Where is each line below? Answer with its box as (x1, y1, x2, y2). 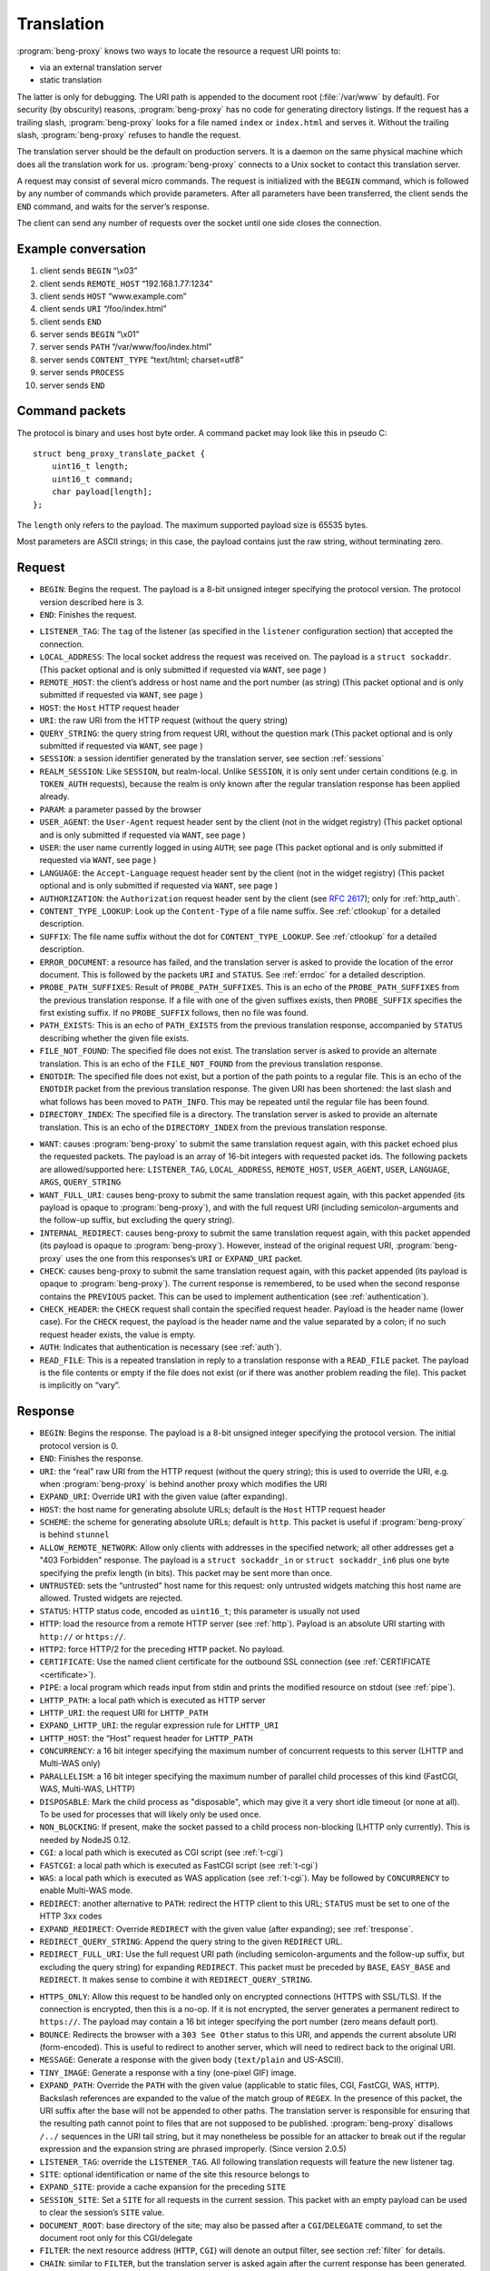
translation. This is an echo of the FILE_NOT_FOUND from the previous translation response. (39, 1058, 383, 1069)
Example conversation (16, 242, 147, 257)
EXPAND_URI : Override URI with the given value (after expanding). (39, 1491, 288, 1502)
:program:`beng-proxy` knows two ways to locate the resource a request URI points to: (16, 45, 341, 56)
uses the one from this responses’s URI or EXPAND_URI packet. (64, 1253, 303, 1264)
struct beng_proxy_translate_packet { (33, 448, 206, 459)
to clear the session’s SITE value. (39, 2207, 165, 2218)
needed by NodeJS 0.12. (39, 1834, 132, 1845)
